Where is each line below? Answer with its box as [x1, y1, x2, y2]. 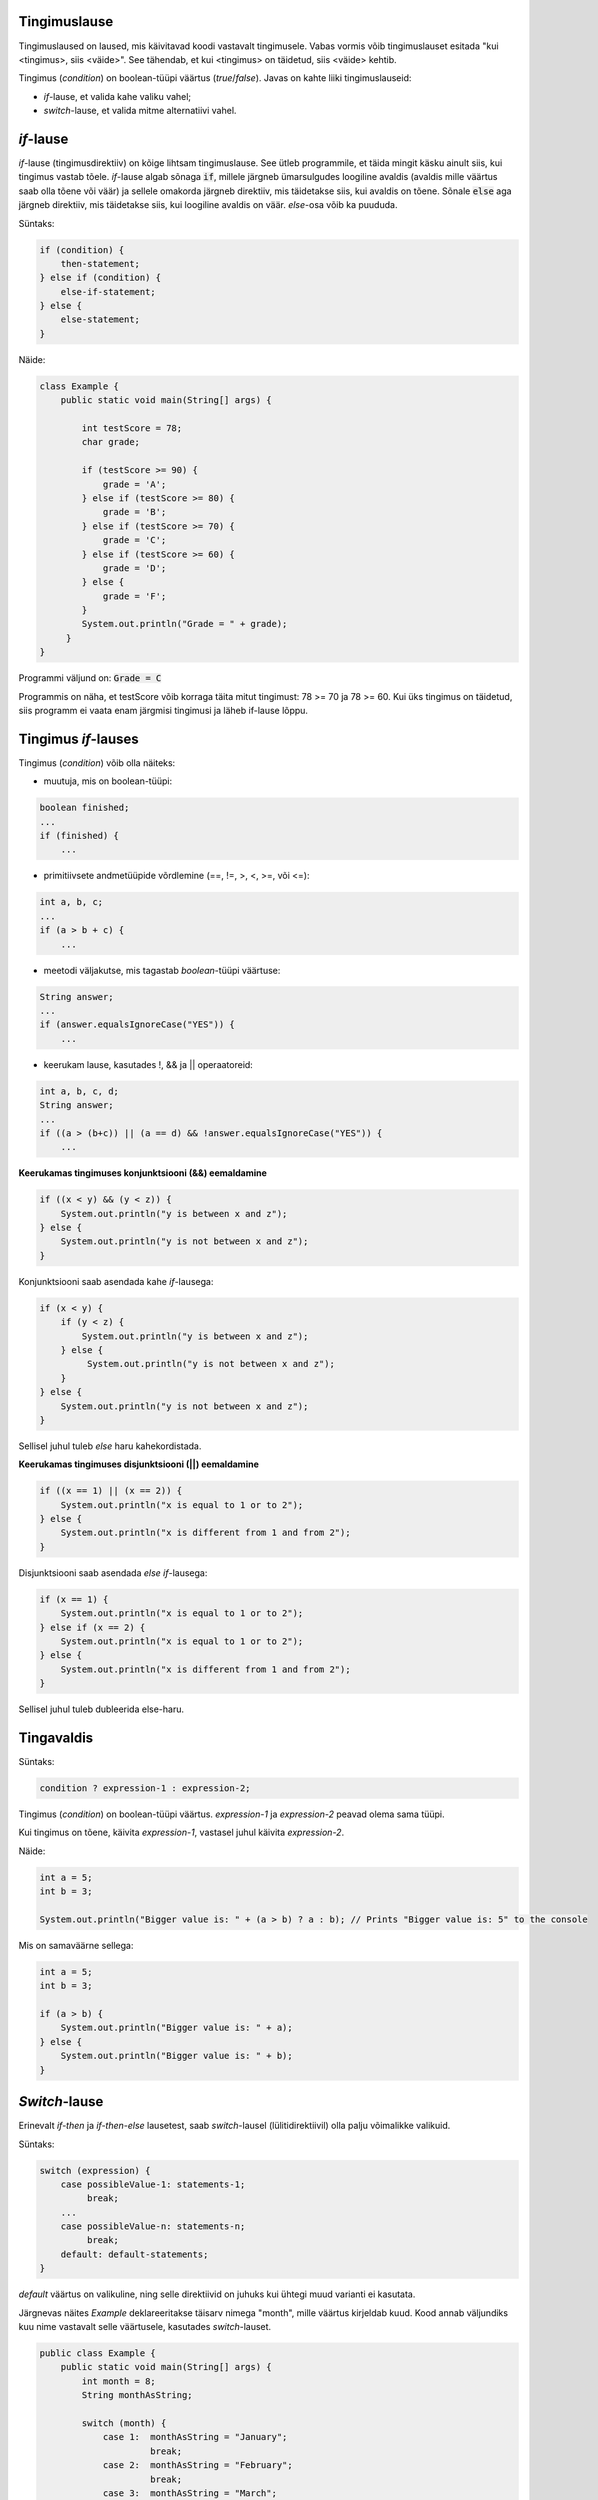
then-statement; [60, 258, 140, 269]
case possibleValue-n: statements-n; [60, 2221, 246, 2232]
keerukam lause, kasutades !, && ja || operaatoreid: [43, 1058, 254, 1070]
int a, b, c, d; [39, 1085, 120, 1097]
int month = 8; [81, 2375, 157, 2387]
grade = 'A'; [102, 478, 167, 490]
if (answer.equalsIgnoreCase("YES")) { [39, 1019, 235, 1030]
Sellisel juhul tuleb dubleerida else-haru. [18, 1703, 185, 1715]
